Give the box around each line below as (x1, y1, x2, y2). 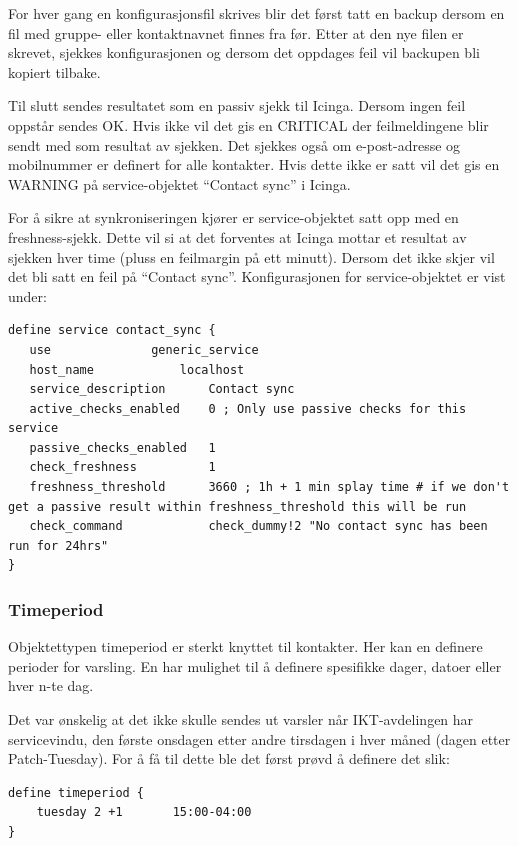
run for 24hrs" (8, 538, 109, 553)
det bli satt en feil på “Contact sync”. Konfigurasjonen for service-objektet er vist (8, 266, 506, 287)
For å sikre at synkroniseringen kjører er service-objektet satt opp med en (8, 207, 459, 228)
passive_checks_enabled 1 (29, 440, 216, 455)
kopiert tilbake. (8, 61, 101, 82)
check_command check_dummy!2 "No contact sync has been (29, 519, 488, 534)
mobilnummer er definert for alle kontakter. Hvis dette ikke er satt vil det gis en (8, 154, 500, 175)
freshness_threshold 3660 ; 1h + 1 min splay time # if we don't (29, 480, 510, 495)
